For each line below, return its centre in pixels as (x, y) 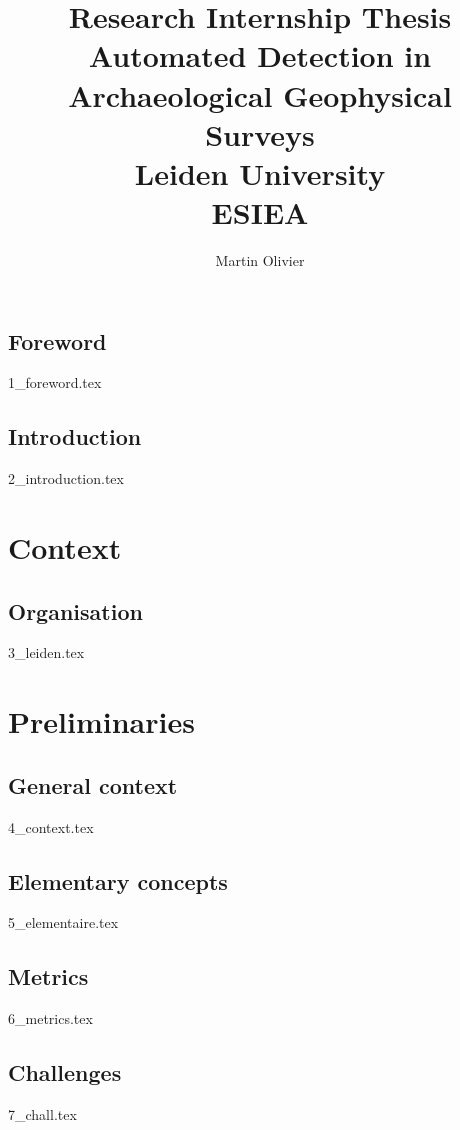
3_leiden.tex (46, 652)
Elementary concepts (118, 880)
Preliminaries (101, 721)
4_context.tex (51, 826)
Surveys (260, 133)
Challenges (65, 1072)
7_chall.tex (42, 1114)
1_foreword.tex (55, 382)
